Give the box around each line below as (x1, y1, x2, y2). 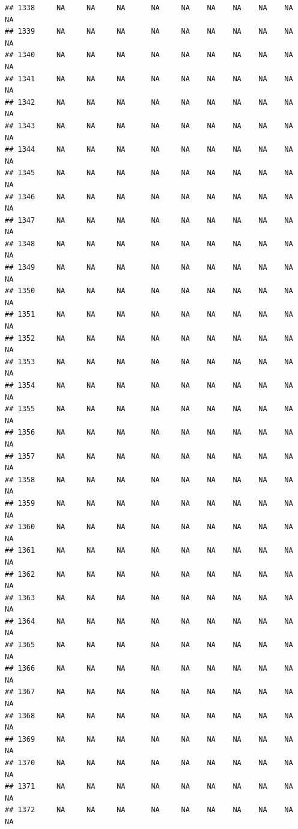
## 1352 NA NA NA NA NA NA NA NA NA (5, 334, 293, 343)
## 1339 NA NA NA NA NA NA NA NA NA (5, 27, 293, 36)
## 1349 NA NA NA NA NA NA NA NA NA (5, 263, 293, 272)
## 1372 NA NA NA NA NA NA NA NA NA (5, 806, 293, 815)
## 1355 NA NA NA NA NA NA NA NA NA (5, 405, 293, 414)
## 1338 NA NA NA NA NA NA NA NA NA (5, 4, 293, 12)
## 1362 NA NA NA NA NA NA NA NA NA (5, 570, 293, 579)
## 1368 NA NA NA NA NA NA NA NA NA (5, 711, 293, 720)
